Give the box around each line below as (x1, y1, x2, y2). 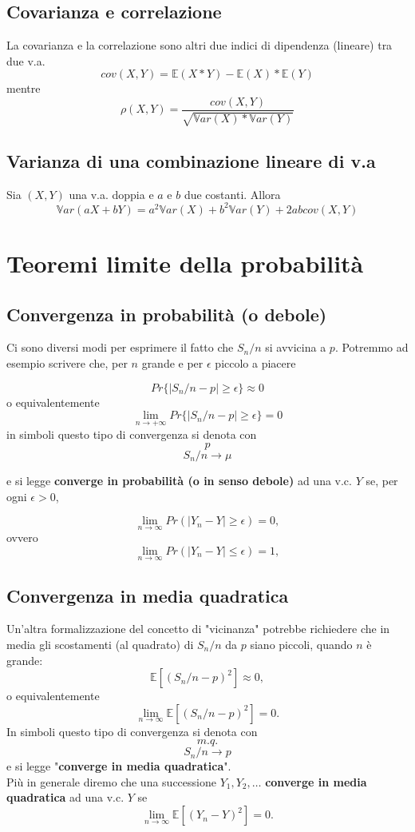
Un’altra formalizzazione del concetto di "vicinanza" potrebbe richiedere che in (6, 620, 390, 637)
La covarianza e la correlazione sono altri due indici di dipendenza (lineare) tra (6, 37, 393, 54)
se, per (366, 472, 398, 488)
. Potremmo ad (334, 339, 409, 356)
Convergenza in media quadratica (6, 583, 289, 607)
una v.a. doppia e (69, 185, 154, 202)
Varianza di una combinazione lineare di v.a (6, 148, 376, 173)
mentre (6, 80, 41, 97)
